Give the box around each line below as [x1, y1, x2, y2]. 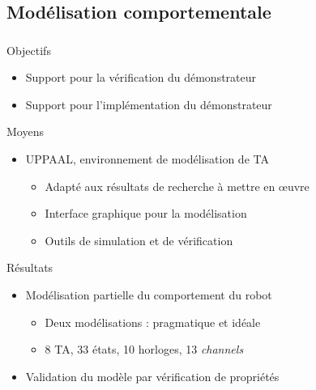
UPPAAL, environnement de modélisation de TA [25, 150, 269, 167]
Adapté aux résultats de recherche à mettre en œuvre [45, 177, 310, 194]
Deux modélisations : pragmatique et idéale [45, 313, 261, 330]
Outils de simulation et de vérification [45, 231, 233, 248]
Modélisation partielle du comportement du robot [25, 286, 272, 303]
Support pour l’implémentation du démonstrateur [25, 95, 272, 112]
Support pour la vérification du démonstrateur [25, 69, 257, 86]
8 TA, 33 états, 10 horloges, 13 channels [45, 341, 244, 358]
